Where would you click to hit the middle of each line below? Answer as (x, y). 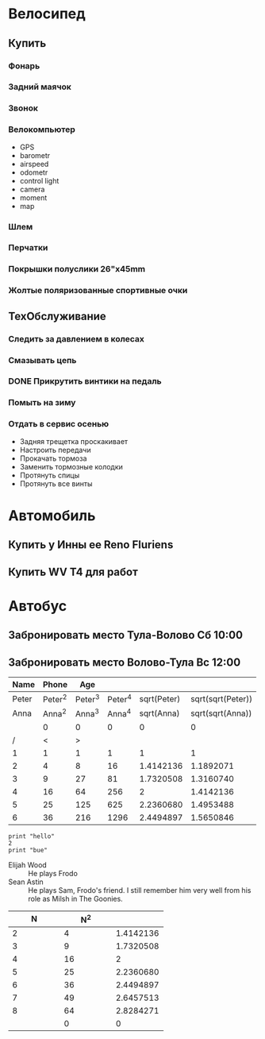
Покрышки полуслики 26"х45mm (77, 269)
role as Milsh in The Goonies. (75, 898)
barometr (35, 155)
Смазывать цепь (42, 360)
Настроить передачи (55, 450)
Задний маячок (40, 87)
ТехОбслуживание (58, 316)
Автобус (38, 606)
